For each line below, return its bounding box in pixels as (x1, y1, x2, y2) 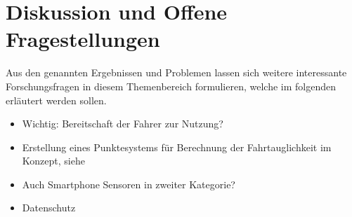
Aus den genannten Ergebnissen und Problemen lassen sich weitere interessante (6, 65, 347, 80)
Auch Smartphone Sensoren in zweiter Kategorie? (22, 176, 235, 191)
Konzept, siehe (22, 153, 85, 168)
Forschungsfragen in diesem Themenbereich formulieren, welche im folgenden (6, 78, 336, 93)
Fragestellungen (6, 24, 160, 53)
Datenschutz (22, 200, 76, 215)
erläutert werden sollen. (6, 92, 107, 107)
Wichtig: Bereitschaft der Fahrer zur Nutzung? (22, 116, 223, 131)
